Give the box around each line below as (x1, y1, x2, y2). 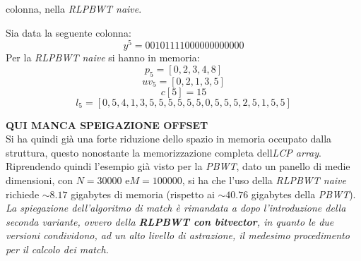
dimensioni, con (6, 173, 73, 188)
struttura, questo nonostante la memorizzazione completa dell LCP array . (6, 145, 321, 159)
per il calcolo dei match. (6, 242, 109, 256)
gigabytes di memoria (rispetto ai (71, 186, 215, 201)
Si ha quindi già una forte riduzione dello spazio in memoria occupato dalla (6, 131, 332, 146)
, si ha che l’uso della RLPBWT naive (182, 173, 346, 188)
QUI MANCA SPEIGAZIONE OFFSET (6, 117, 208, 132)
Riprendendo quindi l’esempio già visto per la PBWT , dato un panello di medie (6, 159, 350, 174)
